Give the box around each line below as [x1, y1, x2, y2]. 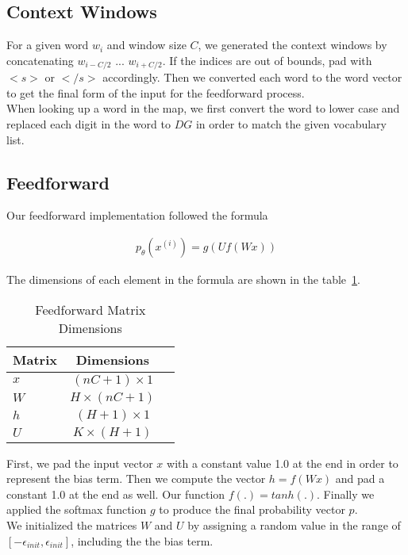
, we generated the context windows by [198, 36, 387, 53]
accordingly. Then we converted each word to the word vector [102, 69, 402, 86]
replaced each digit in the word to [6, 116, 171, 132]
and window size [106, 36, 187, 53]
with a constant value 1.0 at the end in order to [167, 454, 398, 471]
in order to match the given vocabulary [195, 116, 387, 132]
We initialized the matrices [6, 517, 137, 534]
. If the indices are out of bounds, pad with [162, 52, 372, 68]
